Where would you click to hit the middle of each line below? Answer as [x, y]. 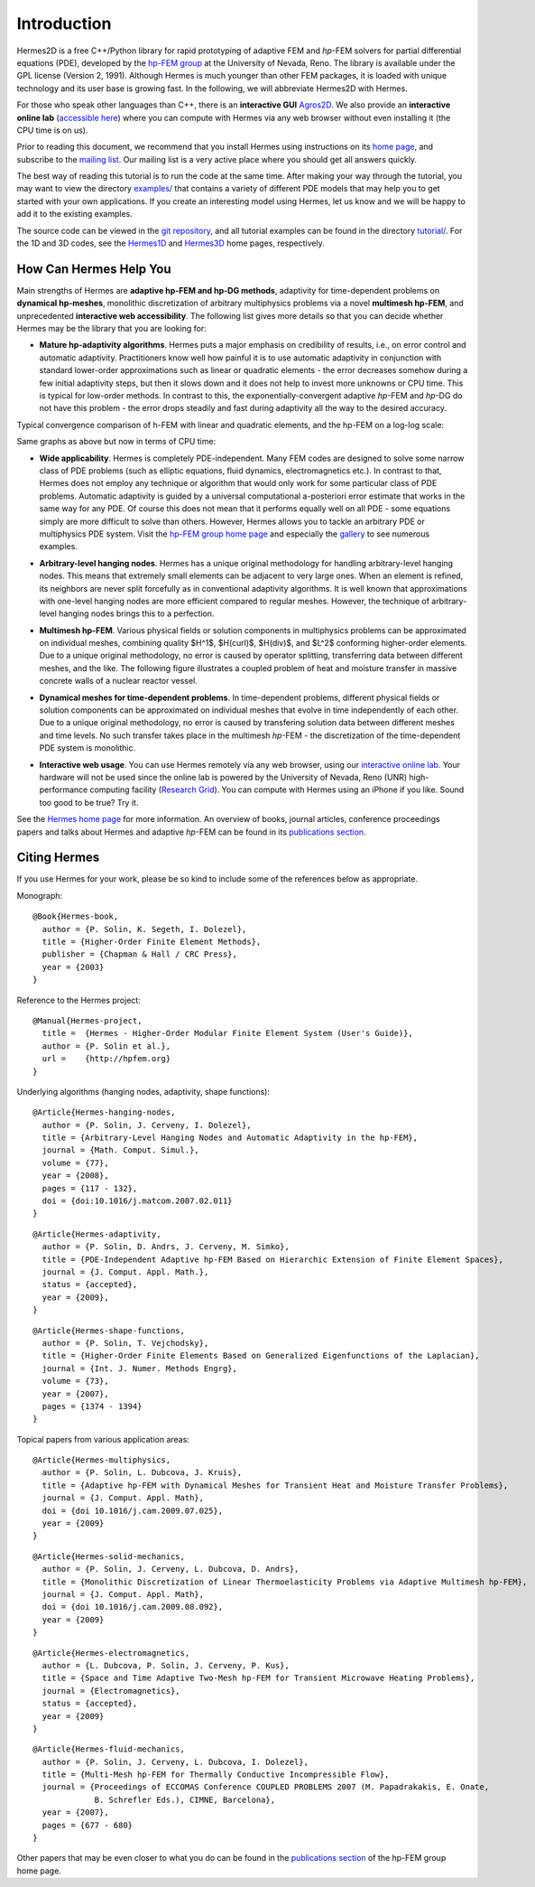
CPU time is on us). [52, 130]
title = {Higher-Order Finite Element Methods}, [152, 942]
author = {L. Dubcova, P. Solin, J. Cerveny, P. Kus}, [166, 1665]
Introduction [64, 23]
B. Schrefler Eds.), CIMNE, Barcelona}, [184, 1799]
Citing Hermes [58, 858]
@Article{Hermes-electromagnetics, [111, 1653]
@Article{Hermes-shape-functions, [109, 1331]
